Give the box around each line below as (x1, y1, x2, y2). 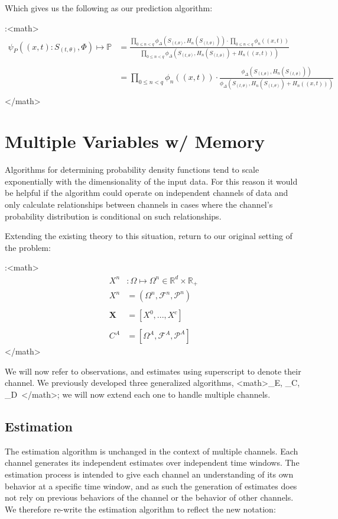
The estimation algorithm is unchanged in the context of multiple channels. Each (5, 444, 298, 457)
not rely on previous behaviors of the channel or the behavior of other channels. (5, 491, 294, 504)
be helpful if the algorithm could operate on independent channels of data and (5, 186, 288, 199)
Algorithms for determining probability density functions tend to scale (5, 163, 259, 176)
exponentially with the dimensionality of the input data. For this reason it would (5, 175, 298, 187)
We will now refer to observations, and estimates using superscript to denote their (5, 365, 301, 377)
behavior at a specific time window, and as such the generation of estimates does (5, 479, 297, 492)
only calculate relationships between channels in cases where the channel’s (5, 198, 273, 211)
